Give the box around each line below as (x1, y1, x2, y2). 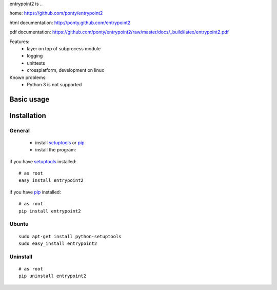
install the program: (35, 147, 76, 153)
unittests (27, 60, 46, 66)
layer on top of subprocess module (27, 45, 101, 51)
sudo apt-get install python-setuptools (18, 234, 122, 239)
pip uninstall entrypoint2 (18, 273, 87, 279)
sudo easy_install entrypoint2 (18, 240, 97, 246)
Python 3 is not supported (27, 81, 82, 87)
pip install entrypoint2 (18, 208, 81, 214)
